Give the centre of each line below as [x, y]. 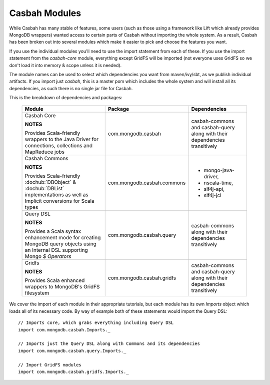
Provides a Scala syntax [53, 231]
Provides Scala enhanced [55, 280]
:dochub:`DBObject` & [50, 182]
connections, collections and [58, 146]
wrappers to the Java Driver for [61, 139]
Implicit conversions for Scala [59, 201]
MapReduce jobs [45, 152]
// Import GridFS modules [50, 365]
